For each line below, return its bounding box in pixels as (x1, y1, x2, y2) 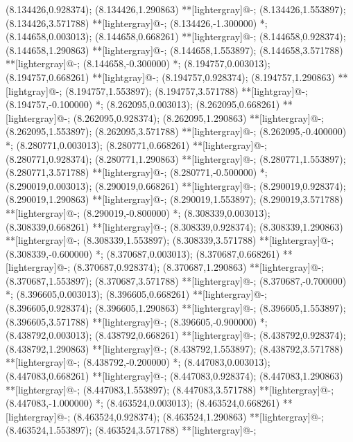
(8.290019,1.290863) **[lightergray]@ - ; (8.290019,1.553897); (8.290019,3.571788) (6, 192, 343, 206)
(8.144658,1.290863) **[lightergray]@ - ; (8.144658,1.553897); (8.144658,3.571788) (6, 42, 343, 57)
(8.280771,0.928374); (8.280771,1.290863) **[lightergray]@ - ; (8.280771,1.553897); (6, 151, 346, 166)
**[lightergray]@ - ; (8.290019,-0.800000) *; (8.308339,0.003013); (6, 205, 270, 220)
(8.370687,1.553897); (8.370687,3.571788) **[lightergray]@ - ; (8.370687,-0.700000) (6, 273, 347, 288)
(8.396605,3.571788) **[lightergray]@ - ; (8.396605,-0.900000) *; (6, 314, 268, 328)
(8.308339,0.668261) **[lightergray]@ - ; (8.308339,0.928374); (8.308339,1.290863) (6, 219, 343, 233)
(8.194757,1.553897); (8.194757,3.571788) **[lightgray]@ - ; (65, 83, 308, 98)
